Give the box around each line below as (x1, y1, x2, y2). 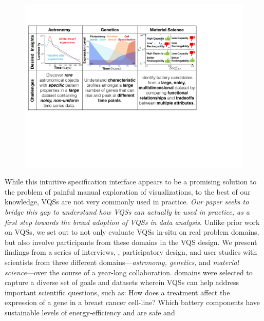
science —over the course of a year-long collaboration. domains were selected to (5, 267, 253, 277)
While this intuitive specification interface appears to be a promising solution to (5, 176, 257, 187)
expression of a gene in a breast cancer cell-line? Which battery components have (5, 297, 260, 308)
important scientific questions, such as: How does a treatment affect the (5, 287, 230, 297)
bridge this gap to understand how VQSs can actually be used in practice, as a (5, 206, 250, 217)
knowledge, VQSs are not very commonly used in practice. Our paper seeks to (5, 196, 249, 207)
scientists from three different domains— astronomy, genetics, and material (5, 256, 239, 267)
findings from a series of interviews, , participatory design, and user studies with (5, 247, 257, 257)
